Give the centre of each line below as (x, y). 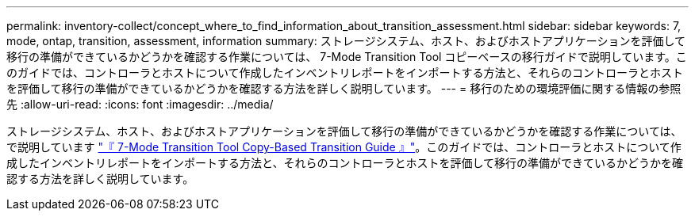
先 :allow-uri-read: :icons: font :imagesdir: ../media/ (140, 104)
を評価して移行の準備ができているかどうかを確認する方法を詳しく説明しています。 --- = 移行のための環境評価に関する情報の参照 (344, 88)
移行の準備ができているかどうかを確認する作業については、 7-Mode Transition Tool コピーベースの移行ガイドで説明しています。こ (347, 57)
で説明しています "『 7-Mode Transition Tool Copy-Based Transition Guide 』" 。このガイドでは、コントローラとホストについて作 (344, 147)
